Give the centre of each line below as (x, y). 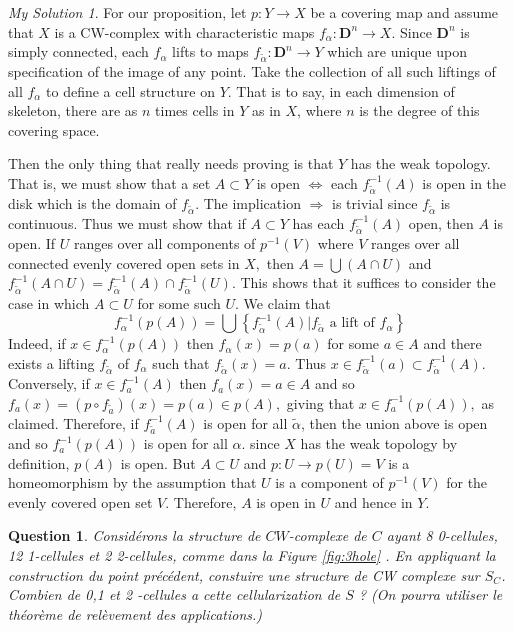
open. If (32, 243)
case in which (49, 302)
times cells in (195, 110)
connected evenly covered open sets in (124, 262)
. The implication (248, 203)
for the (467, 482)
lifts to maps (210, 51)
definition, (39, 462)
